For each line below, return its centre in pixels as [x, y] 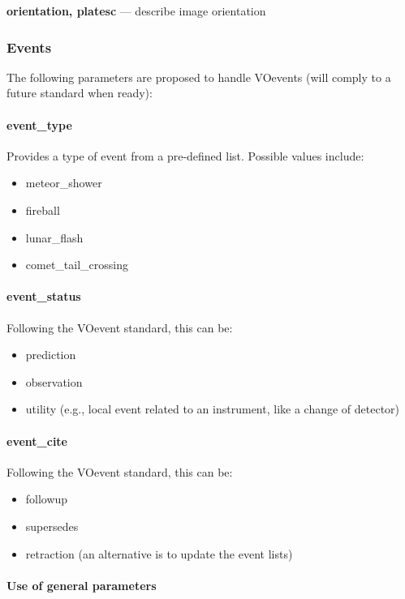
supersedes [52, 526]
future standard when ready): [80, 93]
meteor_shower [64, 183]
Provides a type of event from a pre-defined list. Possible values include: [185, 155]
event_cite [37, 441]
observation [54, 381]
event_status [44, 296]
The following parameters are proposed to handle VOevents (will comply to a [199, 77]
